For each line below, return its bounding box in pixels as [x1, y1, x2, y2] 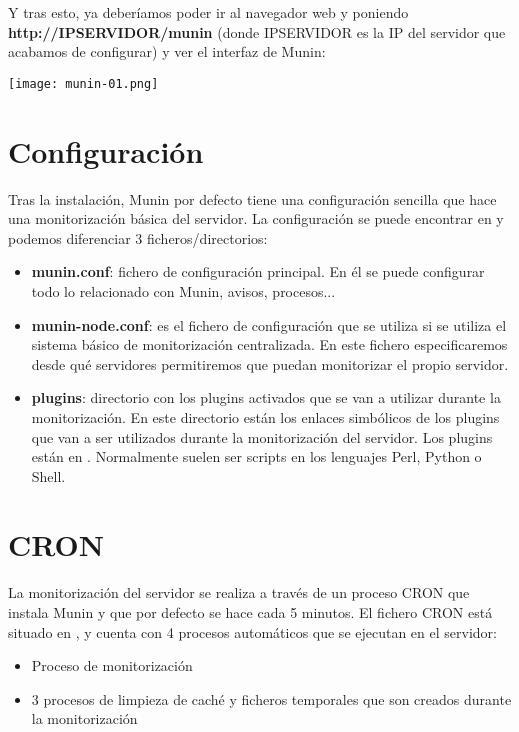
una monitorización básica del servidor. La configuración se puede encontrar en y [8, 208, 504, 229]
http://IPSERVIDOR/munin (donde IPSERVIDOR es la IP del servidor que [8, 21, 506, 42]
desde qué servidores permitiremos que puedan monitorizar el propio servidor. [31, 353, 509, 374]
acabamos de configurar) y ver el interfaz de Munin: [8, 41, 326, 62]
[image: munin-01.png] [8, 76, 159, 91]
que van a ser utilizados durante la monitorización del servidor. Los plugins [31, 426, 493, 447]
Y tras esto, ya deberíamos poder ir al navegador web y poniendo [8, 2, 409, 22]
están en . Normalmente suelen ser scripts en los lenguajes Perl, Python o [31, 446, 482, 467]
